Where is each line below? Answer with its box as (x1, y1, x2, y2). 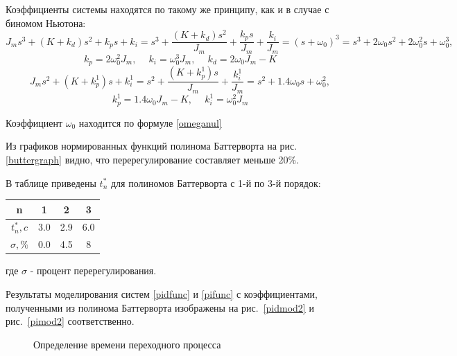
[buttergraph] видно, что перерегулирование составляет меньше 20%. (6, 152, 300, 166)
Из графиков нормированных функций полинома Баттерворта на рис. (6, 139, 298, 153)
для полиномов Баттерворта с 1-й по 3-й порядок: (110, 175, 321, 190)
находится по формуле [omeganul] (78, 115, 222, 130)
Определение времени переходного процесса (33, 337, 221, 351)
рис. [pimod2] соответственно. (6, 314, 135, 328)
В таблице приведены (6, 175, 96, 190)
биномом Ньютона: (6, 15, 86, 30)
